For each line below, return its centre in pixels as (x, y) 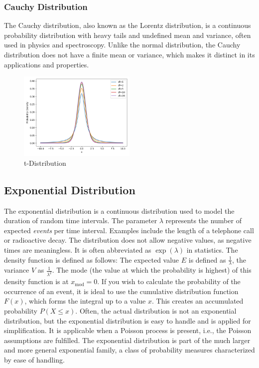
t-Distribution (45, 163)
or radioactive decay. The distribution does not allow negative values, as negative (128, 240)
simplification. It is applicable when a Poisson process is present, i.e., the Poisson (128, 330)
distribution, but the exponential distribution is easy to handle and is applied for (128, 320)
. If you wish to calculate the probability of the (169, 281)
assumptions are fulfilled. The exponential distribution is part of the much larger (127, 340)
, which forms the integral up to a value (85, 301)
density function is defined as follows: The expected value (92, 259)
